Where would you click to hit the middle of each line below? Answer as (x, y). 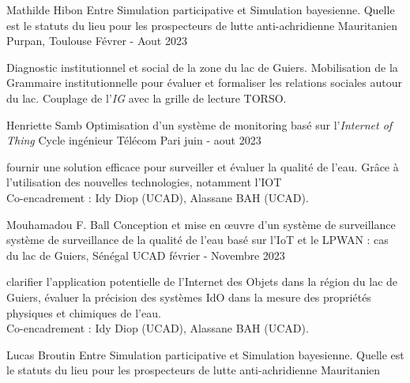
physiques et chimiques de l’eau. (84, 312)
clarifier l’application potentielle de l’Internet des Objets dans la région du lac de (202, 282)
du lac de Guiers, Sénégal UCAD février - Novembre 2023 (146, 255)
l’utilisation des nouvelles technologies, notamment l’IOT (144, 182)
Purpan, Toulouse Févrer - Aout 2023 (97, 41)
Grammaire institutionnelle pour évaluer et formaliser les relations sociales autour (204, 83)
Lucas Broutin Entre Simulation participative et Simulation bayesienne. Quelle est (205, 354)
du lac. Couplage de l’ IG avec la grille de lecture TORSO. (147, 98)
